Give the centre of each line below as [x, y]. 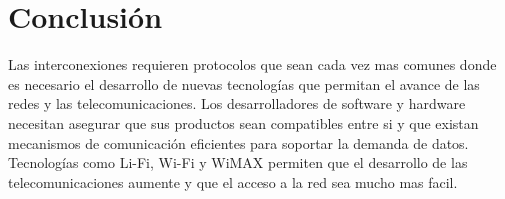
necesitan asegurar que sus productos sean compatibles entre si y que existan [243, 122]
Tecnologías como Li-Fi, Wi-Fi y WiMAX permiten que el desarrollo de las [238, 162]
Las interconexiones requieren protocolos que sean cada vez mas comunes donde [252, 64]
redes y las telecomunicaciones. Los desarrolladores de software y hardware [237, 103]
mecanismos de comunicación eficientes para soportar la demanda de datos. [238, 142]
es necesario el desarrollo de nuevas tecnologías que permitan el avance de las [244, 83]
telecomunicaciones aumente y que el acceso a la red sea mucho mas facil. [233, 181]
